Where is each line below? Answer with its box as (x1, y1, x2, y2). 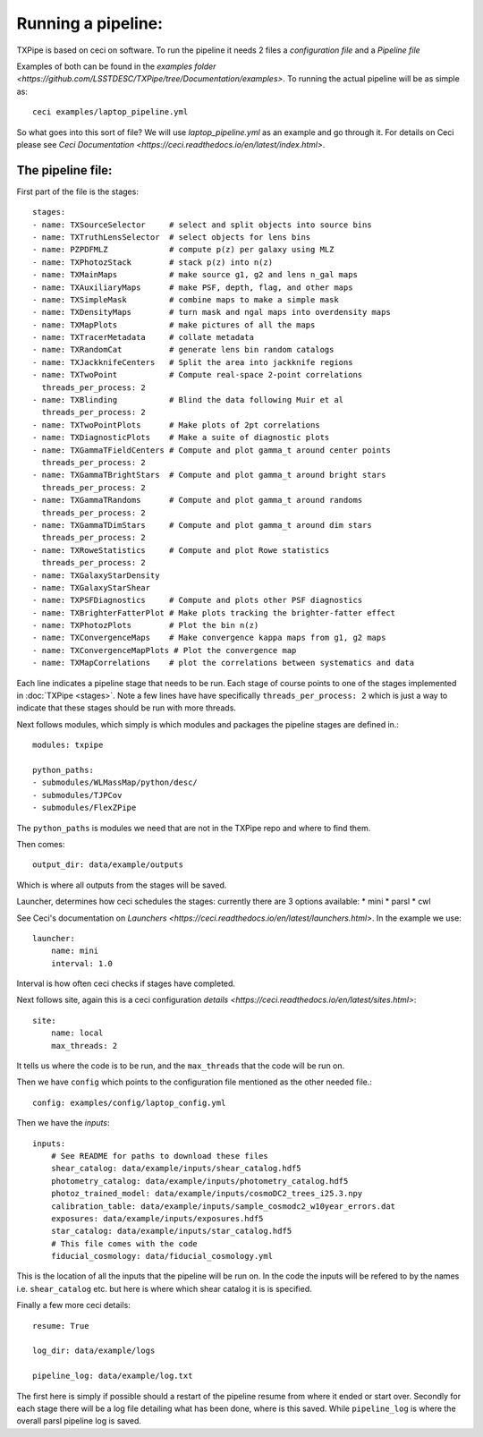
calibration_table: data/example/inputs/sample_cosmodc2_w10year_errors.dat (50, 1201, 396, 1212)
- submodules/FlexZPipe (32, 803, 137, 813)
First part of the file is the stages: (16, 186, 139, 197)
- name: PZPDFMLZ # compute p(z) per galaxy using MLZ (32, 244, 335, 255)
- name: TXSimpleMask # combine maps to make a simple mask (32, 294, 339, 304)
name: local (50, 1028, 104, 1038)
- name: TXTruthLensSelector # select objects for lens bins (32, 232, 311, 242)
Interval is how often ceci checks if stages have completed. (16, 978, 236, 989)
